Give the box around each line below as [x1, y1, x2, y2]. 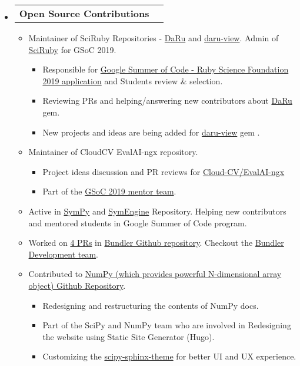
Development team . [28, 248, 99, 260]
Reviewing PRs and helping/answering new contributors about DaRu [42, 94, 292, 107]
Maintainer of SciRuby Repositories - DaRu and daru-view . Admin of [28, 32, 279, 44]
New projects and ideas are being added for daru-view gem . [42, 126, 260, 138]
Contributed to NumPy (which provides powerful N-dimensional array [28, 268, 282, 280]
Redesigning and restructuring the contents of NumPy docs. [42, 299, 259, 311]
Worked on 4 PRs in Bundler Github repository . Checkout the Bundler [28, 236, 284, 249]
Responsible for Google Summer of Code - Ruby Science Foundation [42, 63, 289, 75]
